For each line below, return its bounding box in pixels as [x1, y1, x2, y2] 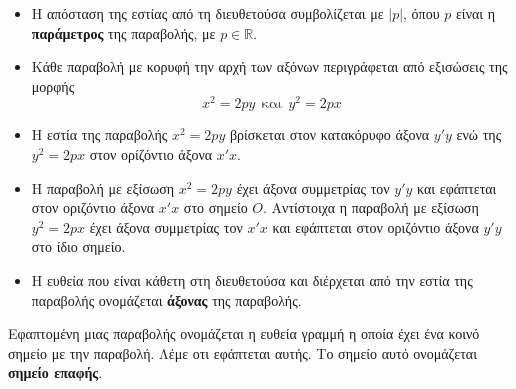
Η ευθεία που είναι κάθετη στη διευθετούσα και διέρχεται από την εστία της [31, 270, 473, 291]
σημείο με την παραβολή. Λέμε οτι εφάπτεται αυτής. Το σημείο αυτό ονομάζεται [8, 342, 477, 363]
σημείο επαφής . [8, 362, 103, 383]
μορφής [31, 75, 75, 96]
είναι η [455, 3, 496, 23]
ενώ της [456, 124, 502, 145]
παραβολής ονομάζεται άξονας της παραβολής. [31, 289, 302, 310]
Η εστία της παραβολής [31, 124, 168, 145]
